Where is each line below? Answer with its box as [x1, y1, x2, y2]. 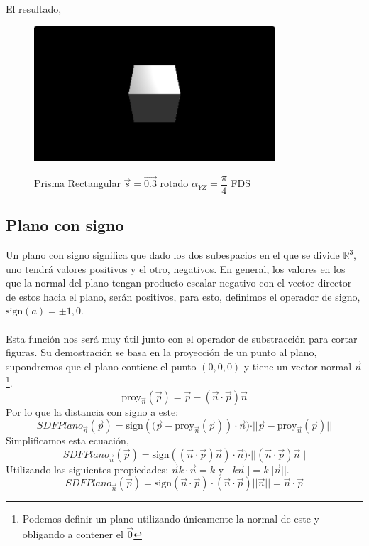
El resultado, [6, 1, 62, 16]
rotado [160, 176, 189, 191]
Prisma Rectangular [34, 176, 121, 191]
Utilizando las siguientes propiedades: [6, 461, 169, 476]
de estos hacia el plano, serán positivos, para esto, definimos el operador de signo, [6, 289, 360, 304]
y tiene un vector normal [243, 358, 352, 373]
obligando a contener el [22, 527, 123, 542]
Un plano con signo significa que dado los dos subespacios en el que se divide [6, 247, 340, 262]
